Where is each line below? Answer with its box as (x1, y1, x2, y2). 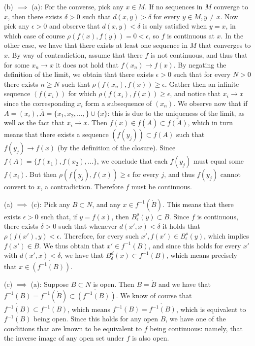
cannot (220, 169, 241, 179)
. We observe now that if (173, 98, 248, 108)
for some (4, 59, 30, 69)
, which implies (204, 230, 249, 241)
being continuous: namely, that (150, 323, 243, 333)
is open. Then (93, 278, 134, 289)
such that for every (173, 69, 231, 79)
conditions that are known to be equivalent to (4, 323, 142, 333)
